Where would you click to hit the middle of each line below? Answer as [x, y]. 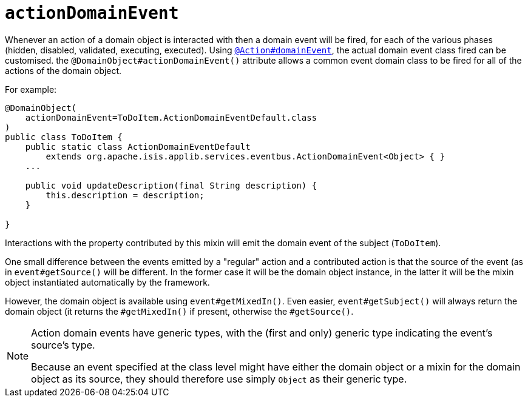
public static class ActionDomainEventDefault [138, 146]
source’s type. [63, 345]
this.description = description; [125, 195]
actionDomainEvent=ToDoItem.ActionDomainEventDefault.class [171, 117]
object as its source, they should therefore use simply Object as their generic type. [219, 379]
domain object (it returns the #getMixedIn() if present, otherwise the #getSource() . [179, 311]
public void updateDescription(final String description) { [171, 185]
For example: [31, 89]
